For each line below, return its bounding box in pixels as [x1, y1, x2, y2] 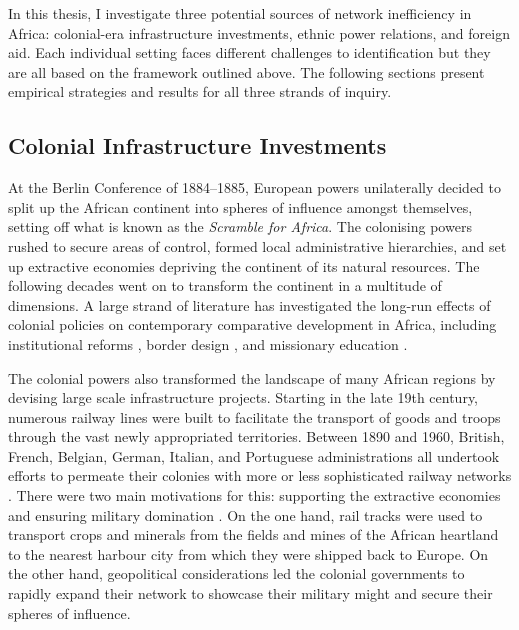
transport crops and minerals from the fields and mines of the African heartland [8, 524, 499, 545]
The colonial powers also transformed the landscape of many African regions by [8, 367, 496, 388]
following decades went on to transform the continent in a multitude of [8, 275, 442, 296]
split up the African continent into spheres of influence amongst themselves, [8, 196, 473, 217]
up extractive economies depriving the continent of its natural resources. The [8, 255, 480, 276]
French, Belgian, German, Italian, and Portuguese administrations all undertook [8, 445, 500, 466]
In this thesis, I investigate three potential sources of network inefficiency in [8, 3, 472, 23]
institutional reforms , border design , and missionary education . [8, 333, 408, 354]
